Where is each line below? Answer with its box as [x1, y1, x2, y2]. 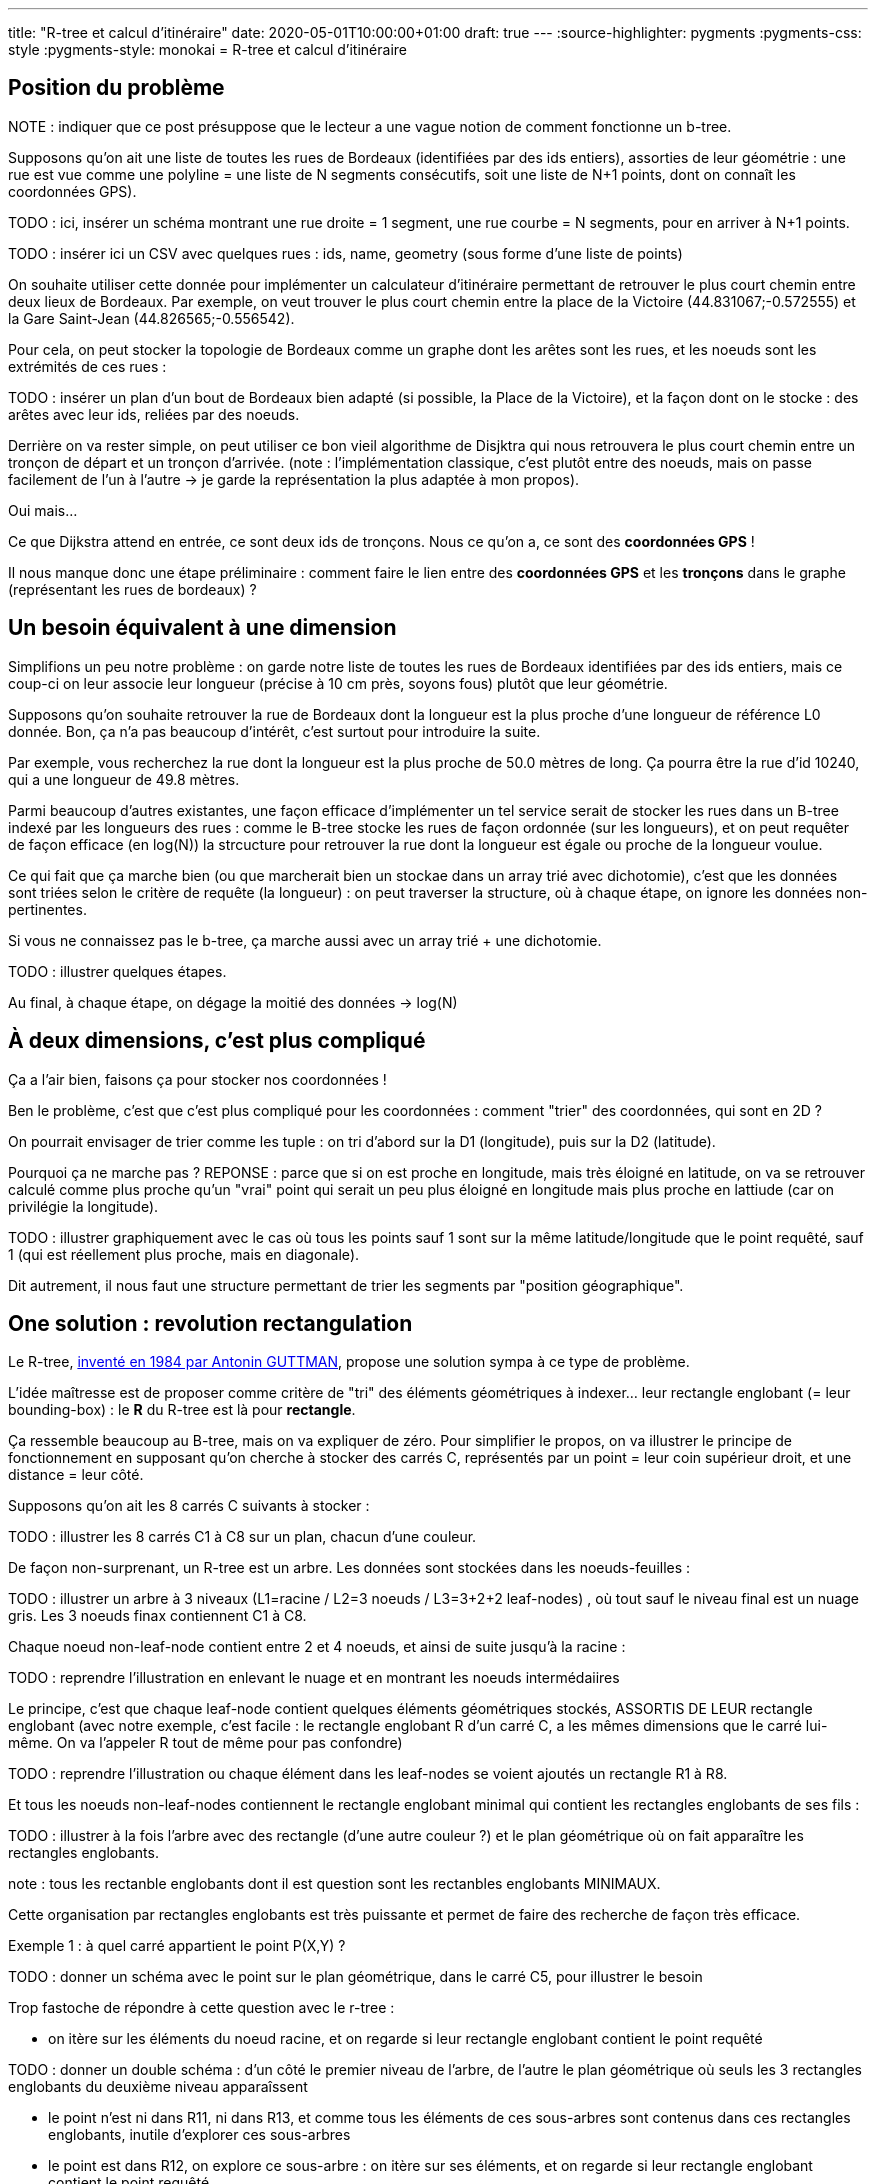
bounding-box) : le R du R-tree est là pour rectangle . [8, 1401, 356, 1419]
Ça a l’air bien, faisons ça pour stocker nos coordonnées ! [8, 1070, 387, 1088]
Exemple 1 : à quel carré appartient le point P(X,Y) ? [8, 1937, 346, 1955]
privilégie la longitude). [8, 1197, 159, 1215]
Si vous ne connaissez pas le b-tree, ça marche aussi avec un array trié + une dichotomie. [8, 931, 602, 949]
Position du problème [8, 75, 225, 101]
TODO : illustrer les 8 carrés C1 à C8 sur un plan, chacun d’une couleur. [8, 1528, 477, 1546]
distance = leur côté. [8, 1466, 144, 1484]
